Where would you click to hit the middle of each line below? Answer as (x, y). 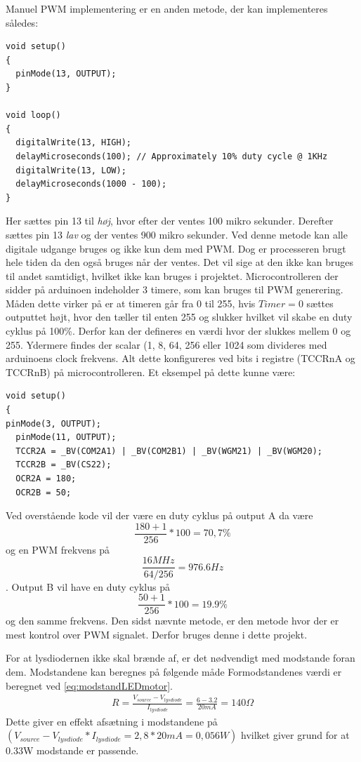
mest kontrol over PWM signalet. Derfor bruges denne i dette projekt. (157, 634)
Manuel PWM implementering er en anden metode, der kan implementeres (167, 8)
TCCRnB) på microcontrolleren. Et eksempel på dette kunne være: (151, 372)
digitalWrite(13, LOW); (71, 170)
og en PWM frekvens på (58, 549)
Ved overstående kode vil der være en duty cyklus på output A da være (159, 515)
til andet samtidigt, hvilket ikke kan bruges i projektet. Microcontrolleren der (172, 275)
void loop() (33, 115)
